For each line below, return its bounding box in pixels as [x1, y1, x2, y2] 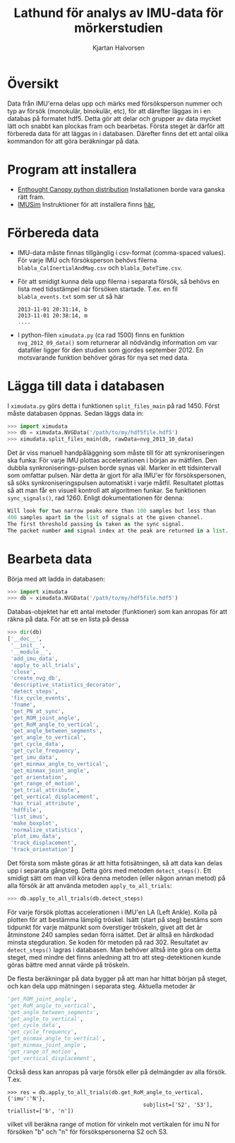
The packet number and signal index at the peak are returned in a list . [7, 527, 229, 534]
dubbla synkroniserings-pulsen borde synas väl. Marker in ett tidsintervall [7, 464, 222, 472]
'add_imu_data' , [10, 655, 59, 662]
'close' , [10, 668, 37, 676]
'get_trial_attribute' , [10, 787, 80, 794]
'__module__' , [10, 648, 52, 656]
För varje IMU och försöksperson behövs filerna [17, 256, 157, 264]
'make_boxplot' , [10, 819, 59, 826]
